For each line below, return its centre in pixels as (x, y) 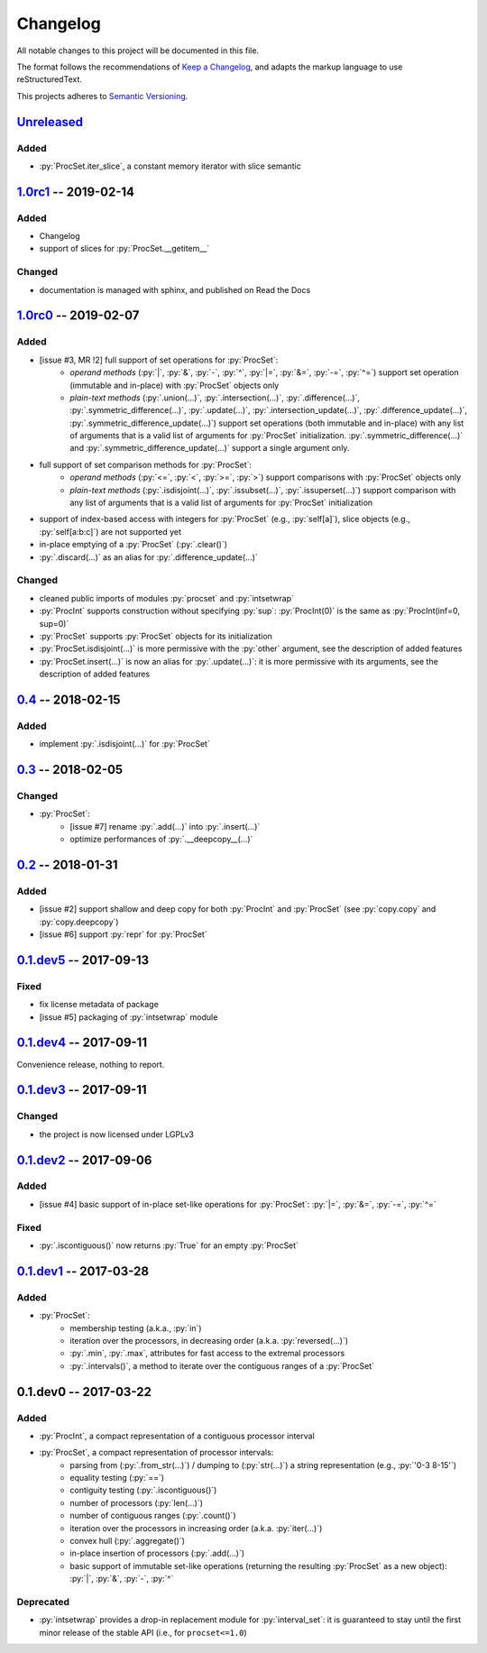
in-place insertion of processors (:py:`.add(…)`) (157, 1553)
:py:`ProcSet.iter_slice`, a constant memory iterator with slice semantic (170, 166)
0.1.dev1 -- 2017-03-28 (83, 1271)
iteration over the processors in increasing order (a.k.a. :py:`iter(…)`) (196, 1528)
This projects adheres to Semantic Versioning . (102, 96)
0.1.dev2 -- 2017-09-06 (84, 1160)
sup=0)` (54, 623)
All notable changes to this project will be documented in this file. (138, 51)
